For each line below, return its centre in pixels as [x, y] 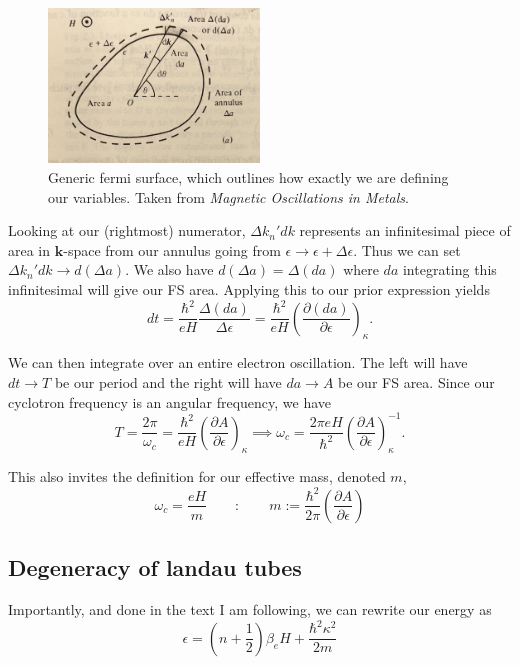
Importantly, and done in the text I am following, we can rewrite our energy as [250, 609]
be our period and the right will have [168, 381]
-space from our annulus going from [172, 249]
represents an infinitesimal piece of [405, 230]
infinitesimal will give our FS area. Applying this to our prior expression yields [249, 288]
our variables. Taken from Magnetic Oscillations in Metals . [228, 196]
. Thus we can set [407, 249]
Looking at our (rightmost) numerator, [127, 230]
